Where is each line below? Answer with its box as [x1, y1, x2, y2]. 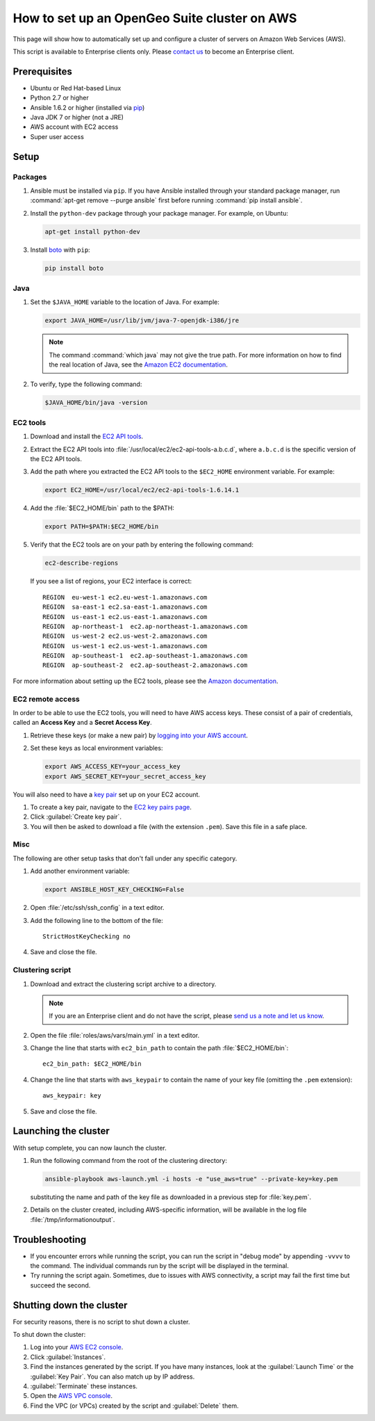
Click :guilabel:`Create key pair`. [30, 812, 122, 821]
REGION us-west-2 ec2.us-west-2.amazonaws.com [42, 632, 208, 640]
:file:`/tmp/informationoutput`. [30, 1215, 115, 1223]
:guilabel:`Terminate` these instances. [30, 1382, 138, 1390]
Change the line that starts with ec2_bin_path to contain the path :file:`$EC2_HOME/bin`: [30, 1044, 289, 1052]
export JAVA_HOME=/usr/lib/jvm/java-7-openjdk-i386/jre [44, 316, 240, 325]
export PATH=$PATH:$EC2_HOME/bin [44, 522, 159, 531]
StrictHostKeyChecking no [42, 933, 131, 940]
